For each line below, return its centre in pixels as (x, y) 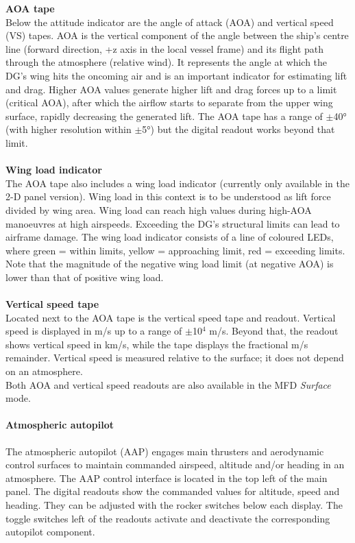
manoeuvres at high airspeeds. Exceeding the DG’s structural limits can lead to (173, 223)
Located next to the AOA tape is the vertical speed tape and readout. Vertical (171, 317)
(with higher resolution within (69, 129)
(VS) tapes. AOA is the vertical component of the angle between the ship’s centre (177, 35)
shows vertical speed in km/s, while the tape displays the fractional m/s (157, 344)
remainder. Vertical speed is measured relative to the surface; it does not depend (175, 358)
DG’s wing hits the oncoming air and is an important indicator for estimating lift (176, 75)
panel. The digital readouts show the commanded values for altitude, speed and (173, 491)
